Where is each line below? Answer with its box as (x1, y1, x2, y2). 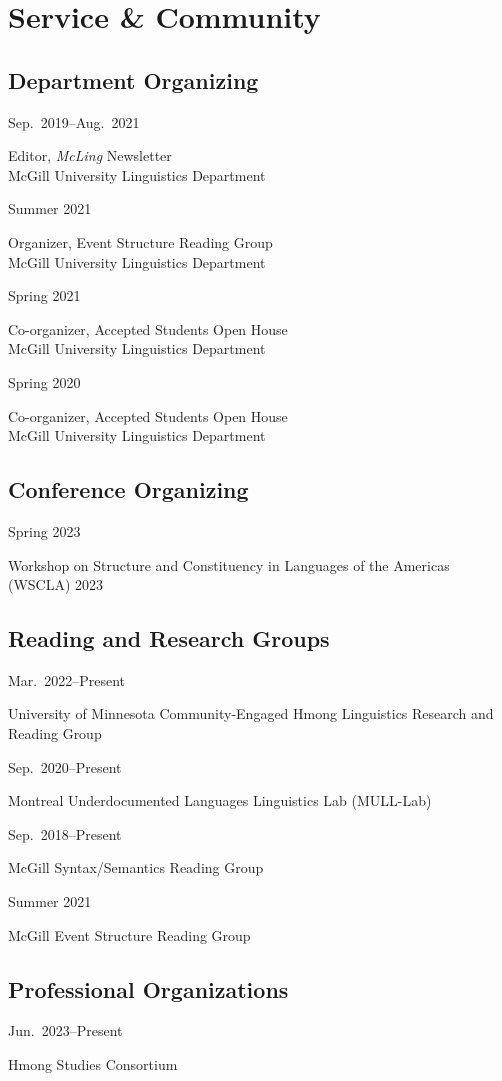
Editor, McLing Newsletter (8, 145, 172, 166)
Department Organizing (8, 64, 259, 95)
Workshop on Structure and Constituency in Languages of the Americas (8, 554, 450, 575)
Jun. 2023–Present (8, 1020, 123, 1041)
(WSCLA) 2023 (8, 574, 104, 595)
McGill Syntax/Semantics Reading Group (8, 857, 264, 878)
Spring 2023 (8, 520, 81, 541)
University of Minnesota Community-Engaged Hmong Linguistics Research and (8, 703, 494, 724)
